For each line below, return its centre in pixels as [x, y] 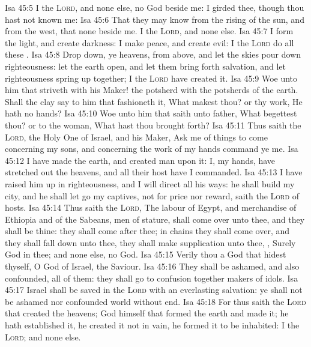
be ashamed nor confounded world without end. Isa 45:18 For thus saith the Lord [155, 301]
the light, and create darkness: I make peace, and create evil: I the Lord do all [149, 42]
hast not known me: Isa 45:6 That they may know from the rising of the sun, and [155, 19]
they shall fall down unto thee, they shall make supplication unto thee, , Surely [150, 242]
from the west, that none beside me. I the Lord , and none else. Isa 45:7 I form [149, 31]
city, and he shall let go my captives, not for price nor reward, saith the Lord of [152, 195]
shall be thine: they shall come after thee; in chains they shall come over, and [147, 231]
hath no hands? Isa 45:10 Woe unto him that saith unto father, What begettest [151, 113]
